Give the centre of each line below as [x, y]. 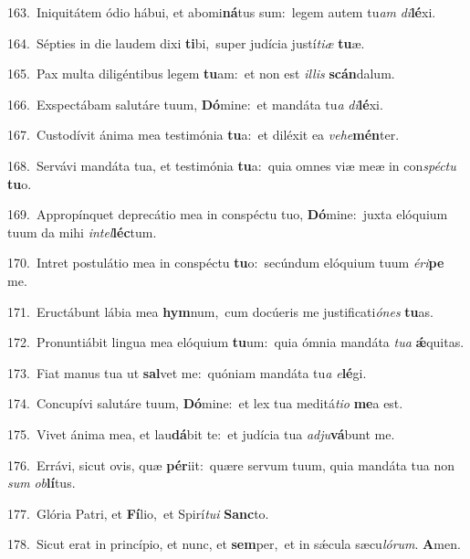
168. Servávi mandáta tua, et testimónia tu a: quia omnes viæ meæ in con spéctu [232, 165]
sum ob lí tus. [42, 483]
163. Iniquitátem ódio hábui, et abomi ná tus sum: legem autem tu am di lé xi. [222, 12]
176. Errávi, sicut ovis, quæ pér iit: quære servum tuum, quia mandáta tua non [231, 464]
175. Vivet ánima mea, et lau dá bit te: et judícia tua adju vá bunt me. [201, 433]
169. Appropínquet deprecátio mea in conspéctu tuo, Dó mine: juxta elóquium [228, 214]
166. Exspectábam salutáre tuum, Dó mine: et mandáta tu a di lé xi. [195, 104]
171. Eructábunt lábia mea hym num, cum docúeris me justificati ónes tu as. [220, 311]
